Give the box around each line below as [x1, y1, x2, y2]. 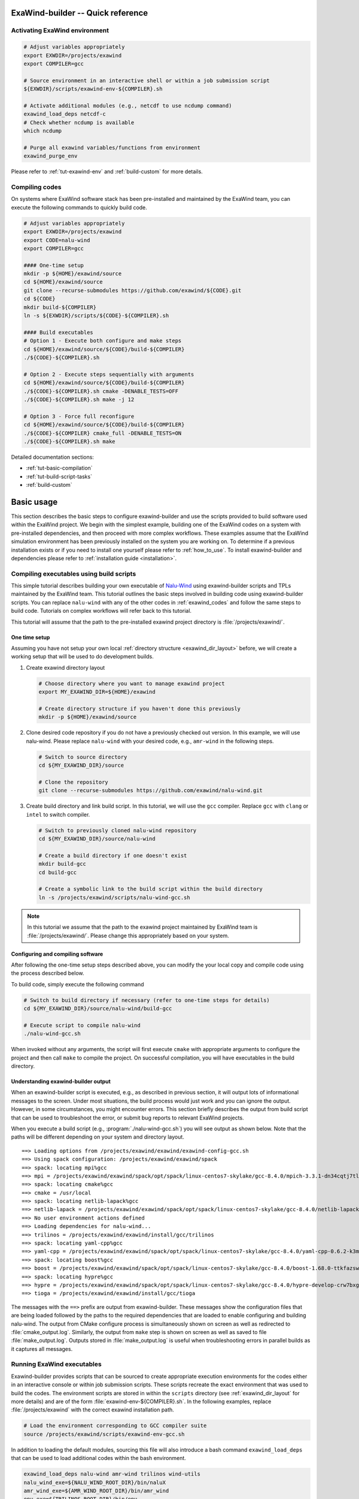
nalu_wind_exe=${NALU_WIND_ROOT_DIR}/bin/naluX [23, 1479, 166, 1486]
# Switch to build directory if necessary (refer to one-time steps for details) [23, 997, 270, 1004]
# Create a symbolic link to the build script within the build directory [38, 886, 263, 893]
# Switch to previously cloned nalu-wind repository [38, 827, 197, 833]
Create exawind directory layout [26, 664, 105, 671]
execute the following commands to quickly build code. [11, 204, 148, 211]
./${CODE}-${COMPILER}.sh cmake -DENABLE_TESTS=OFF [23, 387, 179, 395]
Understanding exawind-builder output [11, 1078, 111, 1085]
